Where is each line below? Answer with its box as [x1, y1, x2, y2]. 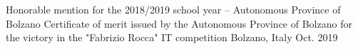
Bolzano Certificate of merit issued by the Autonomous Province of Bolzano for [6, 16, 352, 31]
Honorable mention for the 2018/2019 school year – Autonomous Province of [6, 2, 341, 16]
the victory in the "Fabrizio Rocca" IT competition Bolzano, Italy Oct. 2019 [6, 30, 338, 45]
